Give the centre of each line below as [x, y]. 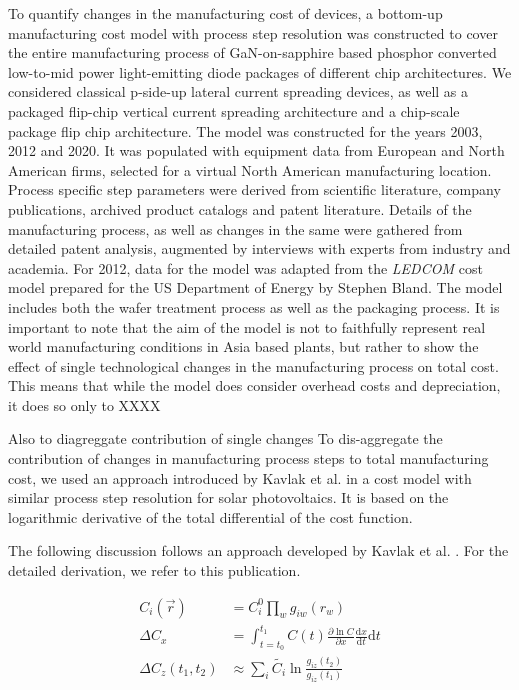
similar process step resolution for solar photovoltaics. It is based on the [228, 497]
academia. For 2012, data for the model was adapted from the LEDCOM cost [245, 267]
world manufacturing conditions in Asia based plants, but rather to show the [243, 346]
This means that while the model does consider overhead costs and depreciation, [254, 385]
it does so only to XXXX [84, 404]
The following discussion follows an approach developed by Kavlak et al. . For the [258, 550]
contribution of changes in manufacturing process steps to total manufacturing [248, 458]
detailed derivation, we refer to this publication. [154, 570]
